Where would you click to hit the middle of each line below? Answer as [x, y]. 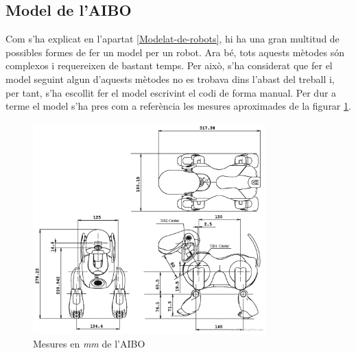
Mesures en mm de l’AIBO [89, 344]
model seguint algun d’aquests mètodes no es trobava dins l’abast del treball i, [170, 78]
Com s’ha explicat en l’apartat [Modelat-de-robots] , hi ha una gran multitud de [173, 39]
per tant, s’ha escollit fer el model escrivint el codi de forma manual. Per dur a [171, 92]
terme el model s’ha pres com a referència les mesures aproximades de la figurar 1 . [178, 106]
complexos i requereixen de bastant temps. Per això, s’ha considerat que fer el [169, 65]
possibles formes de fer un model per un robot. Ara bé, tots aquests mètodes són [175, 52]
